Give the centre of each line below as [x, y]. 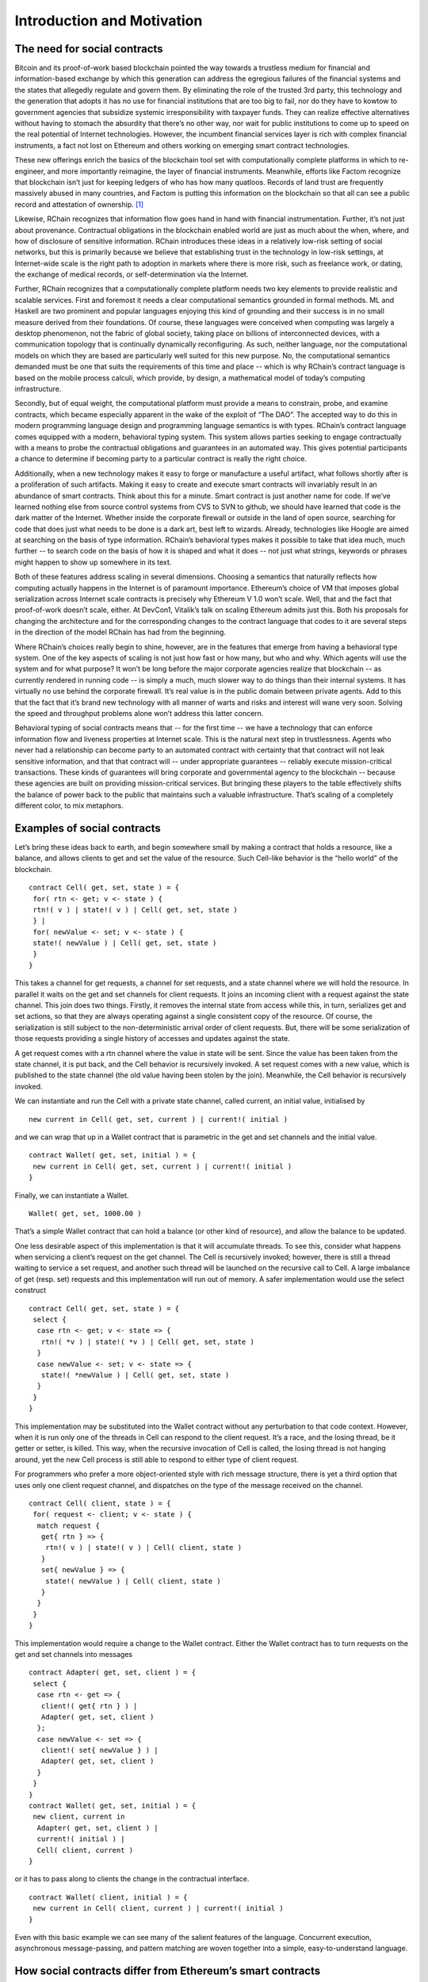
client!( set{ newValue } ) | [99, 1751]
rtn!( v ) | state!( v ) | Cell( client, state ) [143, 1548]
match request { [69, 1525]
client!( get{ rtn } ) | [89, 1706]
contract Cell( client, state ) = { [100, 1503]
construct [31, 1290]
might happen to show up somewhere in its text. [93, 562]
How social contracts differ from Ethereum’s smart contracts [168, 1971]
